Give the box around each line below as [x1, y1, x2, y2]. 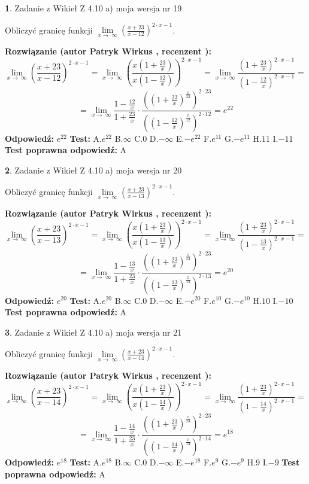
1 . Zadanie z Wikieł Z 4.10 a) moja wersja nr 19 [5, 2, 182, 14]
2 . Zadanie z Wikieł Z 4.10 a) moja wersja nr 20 [5, 163, 182, 176]
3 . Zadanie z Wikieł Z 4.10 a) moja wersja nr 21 [5, 325, 182, 338]
